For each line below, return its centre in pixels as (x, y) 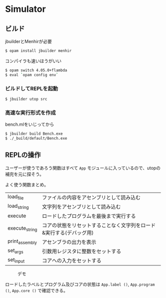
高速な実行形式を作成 (30, 112)
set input (16, 260)
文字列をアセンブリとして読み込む (81, 206)
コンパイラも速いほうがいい (33, 61)
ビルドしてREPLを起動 (32, 89)
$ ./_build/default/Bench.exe (36, 138)
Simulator (25, 9)
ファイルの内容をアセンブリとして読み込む (91, 198)
